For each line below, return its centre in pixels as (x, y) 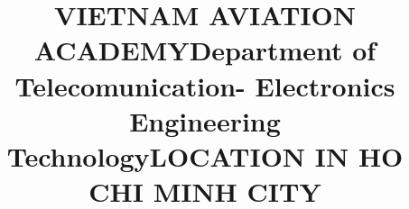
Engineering (205, 120)
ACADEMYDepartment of (205, 50)
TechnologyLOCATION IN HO (205, 155)
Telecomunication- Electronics (205, 85)
